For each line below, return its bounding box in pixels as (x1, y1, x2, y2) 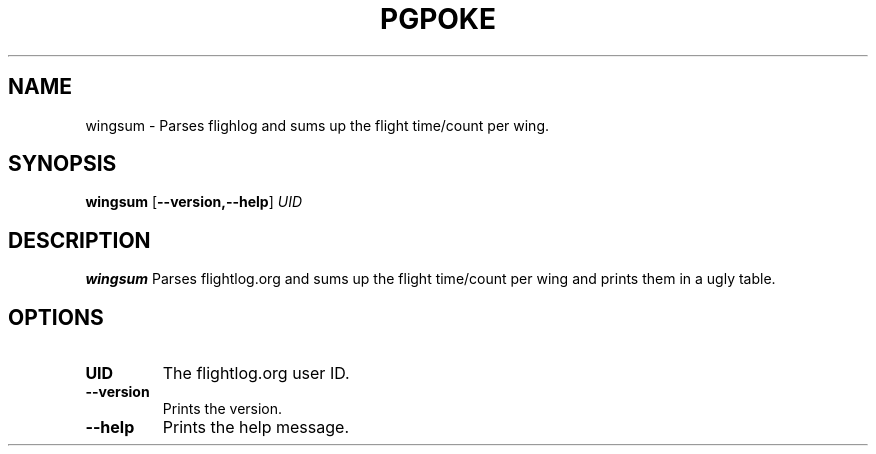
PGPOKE (379, 2, 497, 36)
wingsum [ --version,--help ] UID (85, 193, 303, 211)
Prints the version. (162, 400, 283, 418)
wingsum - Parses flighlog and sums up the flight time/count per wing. (85, 116, 550, 134)
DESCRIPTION (8, 227, 151, 253)
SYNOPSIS (8, 151, 117, 177)
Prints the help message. (162, 417, 349, 438)
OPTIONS (8, 304, 104, 330)
